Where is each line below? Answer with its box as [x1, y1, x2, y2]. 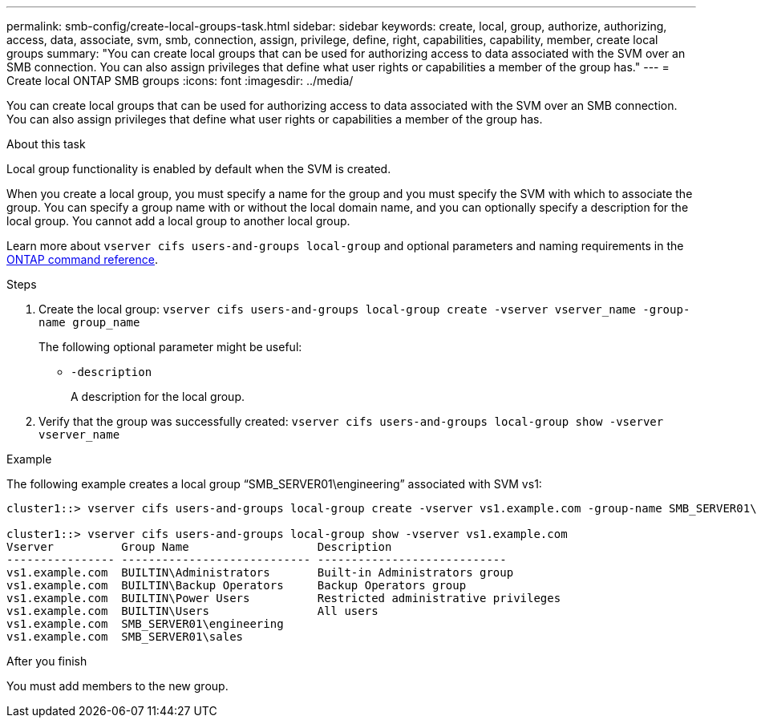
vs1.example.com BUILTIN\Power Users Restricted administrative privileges [6, 592, 561, 605]
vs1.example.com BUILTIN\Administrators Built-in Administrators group [6, 566, 514, 579]
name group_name [38, 316, 140, 329]
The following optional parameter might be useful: [38, 340, 302, 354]
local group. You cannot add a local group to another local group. [6, 214, 350, 228]
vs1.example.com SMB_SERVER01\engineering [6, 617, 284, 630]
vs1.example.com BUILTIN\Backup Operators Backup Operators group [6, 579, 467, 592]
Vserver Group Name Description [6, 540, 392, 553]
